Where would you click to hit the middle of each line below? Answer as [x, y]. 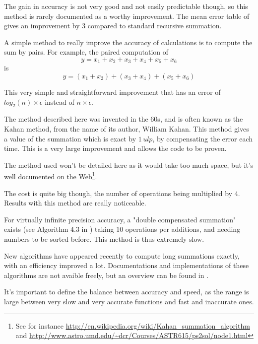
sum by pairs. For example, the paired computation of [86, 52]
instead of [60, 102]
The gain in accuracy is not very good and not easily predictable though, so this [126, 6]
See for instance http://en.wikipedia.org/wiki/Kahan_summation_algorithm [133, 325]
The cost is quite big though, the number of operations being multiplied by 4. [122, 193]
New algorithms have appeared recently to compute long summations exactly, [122, 255]
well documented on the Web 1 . [51, 176]
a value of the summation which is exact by [70, 138]
